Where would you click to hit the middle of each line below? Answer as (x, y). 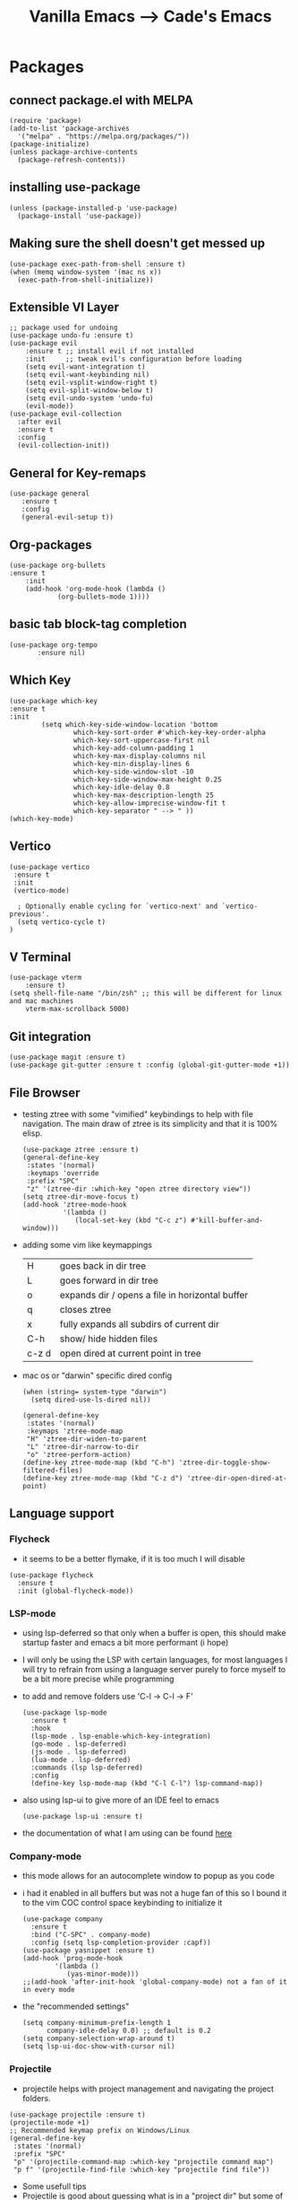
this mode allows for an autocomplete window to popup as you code (148, 1876)
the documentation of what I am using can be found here (127, 1833)
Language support (62, 1514)
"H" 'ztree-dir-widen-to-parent (87, 1439)
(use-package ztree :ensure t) (81, 1149)
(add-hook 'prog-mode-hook (72, 1959)
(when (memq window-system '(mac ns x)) (86, 272)
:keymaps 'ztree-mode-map (75, 1431)
